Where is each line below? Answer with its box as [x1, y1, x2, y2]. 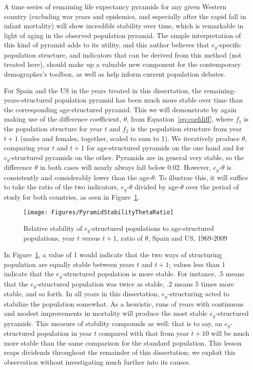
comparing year [4, 143, 50, 153]
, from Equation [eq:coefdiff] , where [127, 114, 234, 124]
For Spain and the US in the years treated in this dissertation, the [4, 85, 202, 95]
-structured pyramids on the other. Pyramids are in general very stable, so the [10, 152, 244, 162]
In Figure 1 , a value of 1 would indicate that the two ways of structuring [4, 249, 222, 260]
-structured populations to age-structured [90, 223, 214, 233]
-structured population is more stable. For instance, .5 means [62, 268, 245, 279]
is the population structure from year [131, 123, 242, 133]
